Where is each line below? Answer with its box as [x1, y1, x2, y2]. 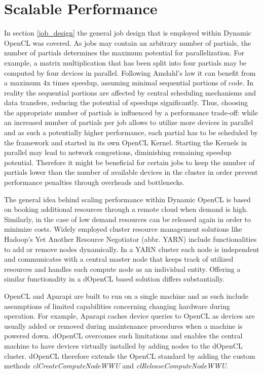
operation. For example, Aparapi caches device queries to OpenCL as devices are [4, 310, 255, 321]
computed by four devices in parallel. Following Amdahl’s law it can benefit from [4, 67, 256, 78]
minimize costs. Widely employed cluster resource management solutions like [4, 224, 242, 234]
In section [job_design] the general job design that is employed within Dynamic [4, 27, 251, 38]
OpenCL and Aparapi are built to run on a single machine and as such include [4, 290, 249, 301]
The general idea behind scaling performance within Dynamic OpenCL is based [4, 194, 251, 204]
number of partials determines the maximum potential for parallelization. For [4, 47, 244, 58]
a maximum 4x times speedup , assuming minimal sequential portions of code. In [4, 77, 254, 88]
